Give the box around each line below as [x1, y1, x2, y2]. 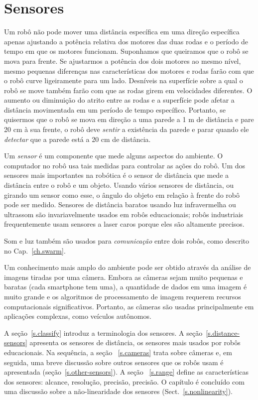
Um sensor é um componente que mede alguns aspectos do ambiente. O [4, 150, 223, 161]
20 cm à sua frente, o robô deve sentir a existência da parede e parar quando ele [4, 124, 249, 134]
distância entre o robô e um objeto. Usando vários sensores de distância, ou [4, 180, 234, 190]
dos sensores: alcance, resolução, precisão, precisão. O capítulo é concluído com [4, 376, 245, 387]
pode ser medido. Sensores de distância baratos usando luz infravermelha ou [4, 199, 236, 210]
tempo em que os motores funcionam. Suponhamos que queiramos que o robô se [4, 46, 249, 56]
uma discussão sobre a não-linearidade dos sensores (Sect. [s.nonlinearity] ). [4, 386, 233, 397]
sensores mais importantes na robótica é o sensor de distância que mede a [4, 170, 229, 180]
